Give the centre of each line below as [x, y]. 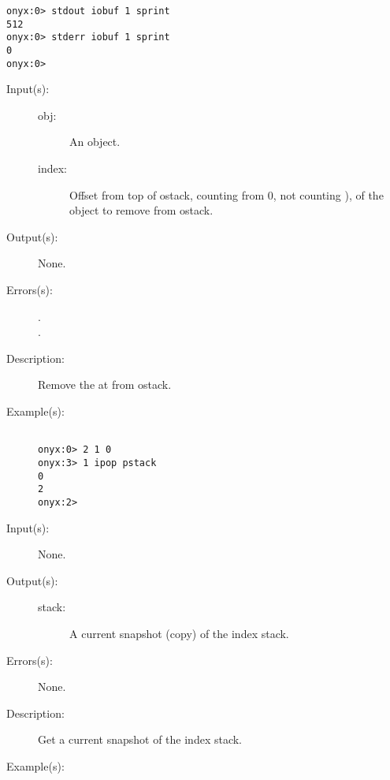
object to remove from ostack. [141, 210]
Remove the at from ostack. [105, 384]
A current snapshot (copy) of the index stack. [179, 633]
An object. [95, 142]
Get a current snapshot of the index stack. [140, 739]
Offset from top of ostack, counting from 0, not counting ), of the [227, 194]
